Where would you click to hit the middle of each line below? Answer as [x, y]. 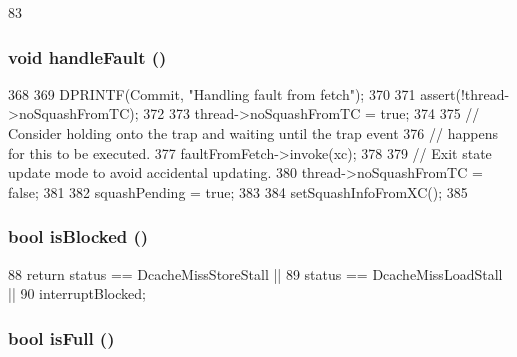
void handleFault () [87, 56]
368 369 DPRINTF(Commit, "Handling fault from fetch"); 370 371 [212, 93]
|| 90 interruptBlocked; [77, 293]
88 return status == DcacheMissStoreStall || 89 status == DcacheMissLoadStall [255, 273]
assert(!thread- [465, 93]
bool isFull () [61, 337]
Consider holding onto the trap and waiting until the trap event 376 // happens [253, 133]
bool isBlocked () [78, 236]
